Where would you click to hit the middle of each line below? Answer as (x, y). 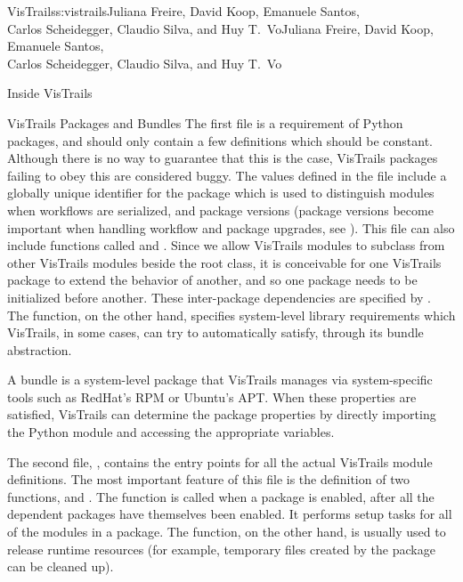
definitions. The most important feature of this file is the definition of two (208, 479)
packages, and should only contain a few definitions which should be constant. (220, 140)
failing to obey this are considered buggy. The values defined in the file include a (227, 175)
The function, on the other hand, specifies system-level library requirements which (231, 315)
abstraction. (40, 349)
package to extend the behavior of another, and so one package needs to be (212, 280)
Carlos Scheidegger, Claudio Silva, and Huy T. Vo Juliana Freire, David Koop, (220, 28)
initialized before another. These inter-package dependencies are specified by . (219, 297)
